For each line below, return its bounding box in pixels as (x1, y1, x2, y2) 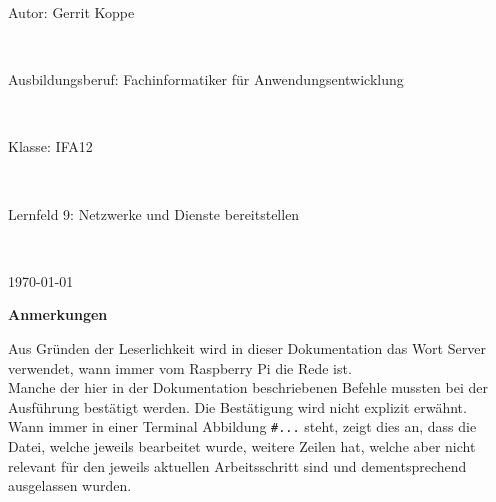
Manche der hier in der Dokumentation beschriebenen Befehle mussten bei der (8, 377, 488, 398)
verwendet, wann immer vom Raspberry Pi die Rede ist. (8, 357, 352, 378)
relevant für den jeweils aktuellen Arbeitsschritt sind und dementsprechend (8, 455, 467, 476)
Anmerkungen (8, 304, 108, 325)
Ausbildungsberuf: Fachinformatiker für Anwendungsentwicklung (8, 69, 404, 90)
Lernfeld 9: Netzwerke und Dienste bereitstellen (8, 203, 300, 224)
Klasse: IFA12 (8, 136, 93, 157)
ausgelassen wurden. (8, 475, 132, 496)
